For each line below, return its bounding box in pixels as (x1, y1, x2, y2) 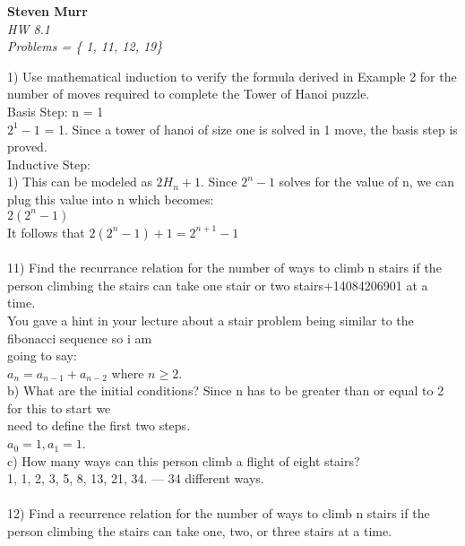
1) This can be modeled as (7, 172, 152, 191)
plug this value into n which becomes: (7, 189, 214, 208)
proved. (7, 137, 47, 156)
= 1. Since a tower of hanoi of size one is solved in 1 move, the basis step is (44, 119, 458, 138)
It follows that (7, 222, 85, 241)
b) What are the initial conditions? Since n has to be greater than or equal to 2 (7, 381, 444, 400)
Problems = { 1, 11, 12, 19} (7, 37, 163, 56)
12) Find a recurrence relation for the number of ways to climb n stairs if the (7, 504, 430, 523)
